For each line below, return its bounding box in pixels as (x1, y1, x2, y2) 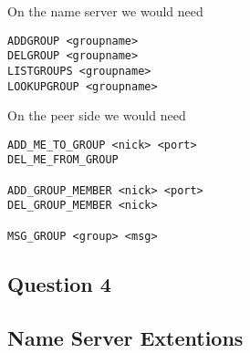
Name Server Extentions (7, 323, 244, 351)
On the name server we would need (7, 2, 203, 20)
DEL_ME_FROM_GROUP (7, 153, 119, 167)
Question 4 (7, 269, 111, 297)
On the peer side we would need (7, 106, 186, 125)
